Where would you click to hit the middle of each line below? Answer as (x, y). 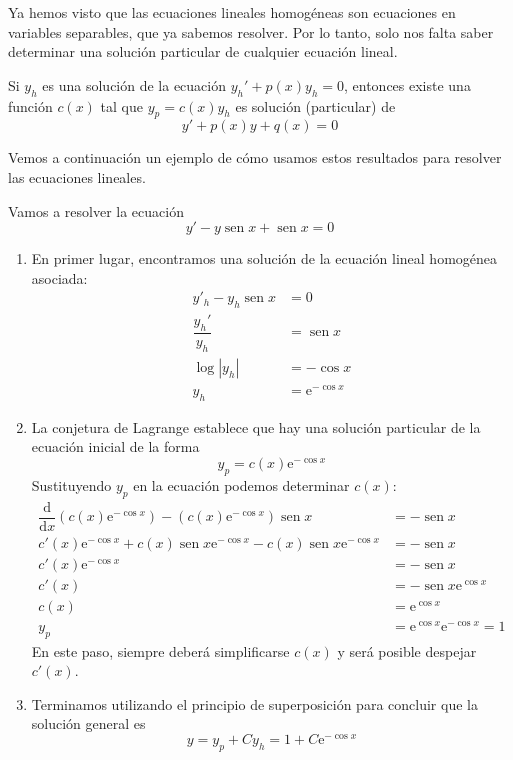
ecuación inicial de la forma (115, 446)
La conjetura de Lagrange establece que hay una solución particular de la (256, 426)
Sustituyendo (71, 484)
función (30, 105)
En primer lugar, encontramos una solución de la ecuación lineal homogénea (264, 258)
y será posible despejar (407, 650)
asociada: (59, 277)
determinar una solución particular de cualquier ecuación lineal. (203, 51)
